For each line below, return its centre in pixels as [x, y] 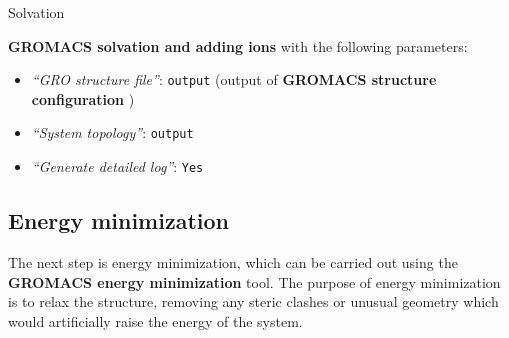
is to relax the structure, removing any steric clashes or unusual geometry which [253, 301]
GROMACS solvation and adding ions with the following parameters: [238, 45]
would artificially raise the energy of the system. [155, 320]
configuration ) [83, 98]
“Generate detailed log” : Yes [117, 166]
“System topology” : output [112, 132]
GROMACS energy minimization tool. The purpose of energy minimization [254, 281]
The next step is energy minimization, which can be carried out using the [233, 261]
